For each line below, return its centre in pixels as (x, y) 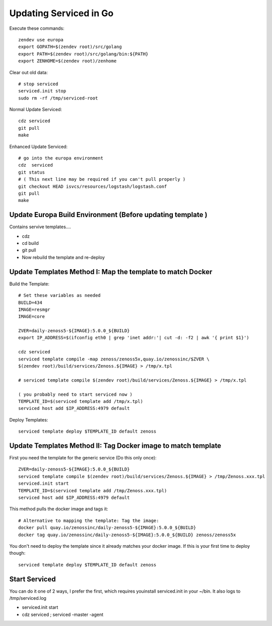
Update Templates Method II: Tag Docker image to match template (115, 446)
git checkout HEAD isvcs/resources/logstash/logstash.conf (93, 186)
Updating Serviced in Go (61, 13)
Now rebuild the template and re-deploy (63, 257)
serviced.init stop (42, 91)
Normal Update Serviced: (36, 110)
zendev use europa (41, 40)
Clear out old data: (28, 72)
